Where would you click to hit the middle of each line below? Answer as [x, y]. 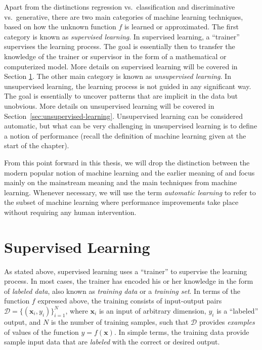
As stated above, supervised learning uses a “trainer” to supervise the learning [126, 271]
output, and [23, 321]
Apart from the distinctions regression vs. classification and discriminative [120, 7]
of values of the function [41, 332]
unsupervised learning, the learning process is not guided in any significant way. [128, 86]
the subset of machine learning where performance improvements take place [121, 202]
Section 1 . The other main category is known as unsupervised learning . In [118, 76]
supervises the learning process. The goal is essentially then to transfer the [120, 46]
